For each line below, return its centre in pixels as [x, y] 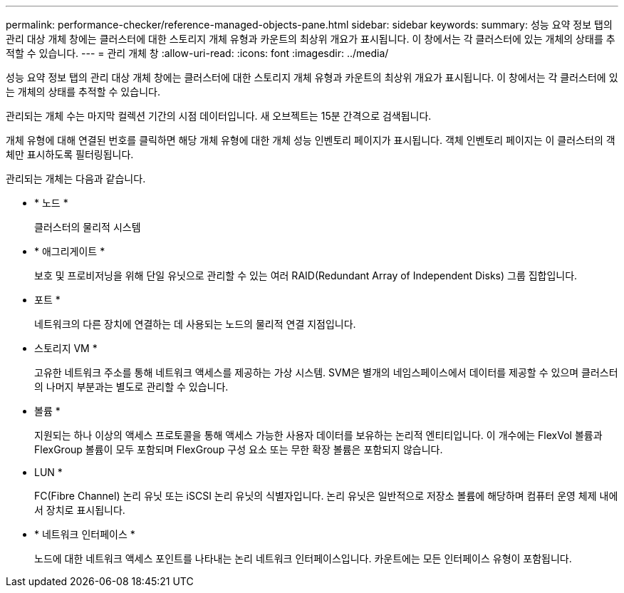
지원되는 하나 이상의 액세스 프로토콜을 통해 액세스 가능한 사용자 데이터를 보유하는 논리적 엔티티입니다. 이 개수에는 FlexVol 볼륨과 [318, 435]
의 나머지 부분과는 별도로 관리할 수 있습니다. [131, 387]
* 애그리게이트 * [70, 251]
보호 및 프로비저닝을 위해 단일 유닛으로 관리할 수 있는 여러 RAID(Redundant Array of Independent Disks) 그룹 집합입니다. [306, 275]
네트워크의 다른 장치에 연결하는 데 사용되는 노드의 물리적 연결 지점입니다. [195, 324]
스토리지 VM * [66, 348]
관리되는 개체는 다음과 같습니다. [76, 179]
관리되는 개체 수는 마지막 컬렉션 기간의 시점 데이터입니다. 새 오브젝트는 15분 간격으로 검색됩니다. [219, 116]
